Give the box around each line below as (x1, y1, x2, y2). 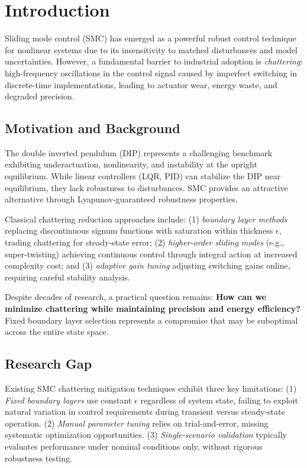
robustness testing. (5, 451, 72, 464)
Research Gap (5, 354, 92, 373)
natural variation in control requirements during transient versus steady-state (5, 405, 285, 418)
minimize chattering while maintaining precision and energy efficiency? (5, 302, 300, 315)
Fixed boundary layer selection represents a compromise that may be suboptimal (5, 314, 298, 326)
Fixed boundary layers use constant (5, 393, 132, 406)
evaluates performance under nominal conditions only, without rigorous (5, 440, 263, 452)
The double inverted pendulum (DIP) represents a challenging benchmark (5, 146, 273, 159)
